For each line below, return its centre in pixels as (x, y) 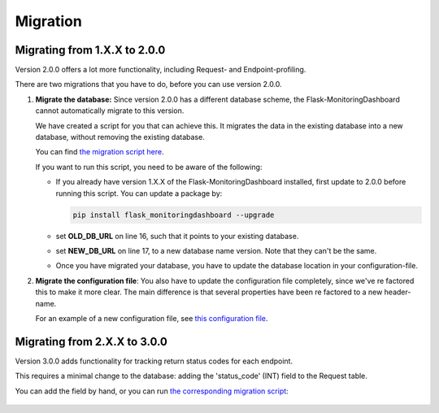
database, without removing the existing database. (120, 137)
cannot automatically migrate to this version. (110, 111)
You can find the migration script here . (100, 152)
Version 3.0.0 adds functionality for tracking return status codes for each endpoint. (154, 361)
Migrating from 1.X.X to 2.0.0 (90, 50)
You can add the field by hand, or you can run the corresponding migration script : (152, 391)
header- (398, 292)
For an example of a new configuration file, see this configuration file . (152, 318)
